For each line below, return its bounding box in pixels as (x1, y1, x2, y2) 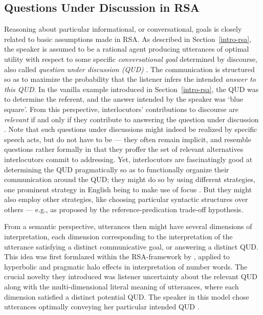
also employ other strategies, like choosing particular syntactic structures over (4, 194, 248, 205)
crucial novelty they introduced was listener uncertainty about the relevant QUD (4, 271, 257, 282)
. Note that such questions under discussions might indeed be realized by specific (4, 124, 257, 134)
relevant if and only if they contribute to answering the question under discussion (4, 114, 259, 124)
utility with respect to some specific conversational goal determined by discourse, (4, 53, 258, 64)
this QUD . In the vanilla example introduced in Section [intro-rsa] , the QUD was (4, 83, 259, 94)
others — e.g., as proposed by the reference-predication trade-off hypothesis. (4, 204, 244, 214)
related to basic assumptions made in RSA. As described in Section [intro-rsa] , (4, 33, 252, 44)
